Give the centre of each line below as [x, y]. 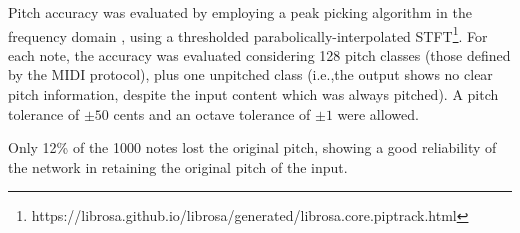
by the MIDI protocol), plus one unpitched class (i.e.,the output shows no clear [250, 74]
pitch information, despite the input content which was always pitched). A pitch [253, 94]
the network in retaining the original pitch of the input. [178, 166]
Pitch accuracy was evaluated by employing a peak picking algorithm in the [240, 12]
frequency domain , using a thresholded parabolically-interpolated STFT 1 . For [248, 34]
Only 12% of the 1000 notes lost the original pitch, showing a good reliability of [252, 147]
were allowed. [378, 113]
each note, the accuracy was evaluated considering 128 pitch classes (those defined [259, 54]
